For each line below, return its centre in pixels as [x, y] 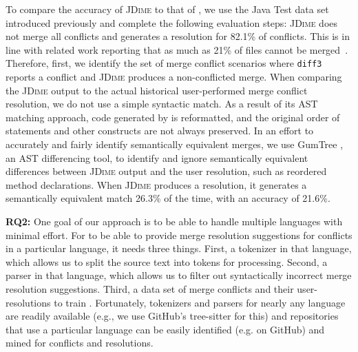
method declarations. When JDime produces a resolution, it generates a [156, 184]
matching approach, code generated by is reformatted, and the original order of [173, 117]
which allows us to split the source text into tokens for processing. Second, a [167, 261]
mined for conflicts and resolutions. [80, 343]
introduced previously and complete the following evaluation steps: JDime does [172, 22]
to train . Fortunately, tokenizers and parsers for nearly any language [200, 302]
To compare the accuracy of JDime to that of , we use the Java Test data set [167, 9]
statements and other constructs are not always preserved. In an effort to [160, 131]
